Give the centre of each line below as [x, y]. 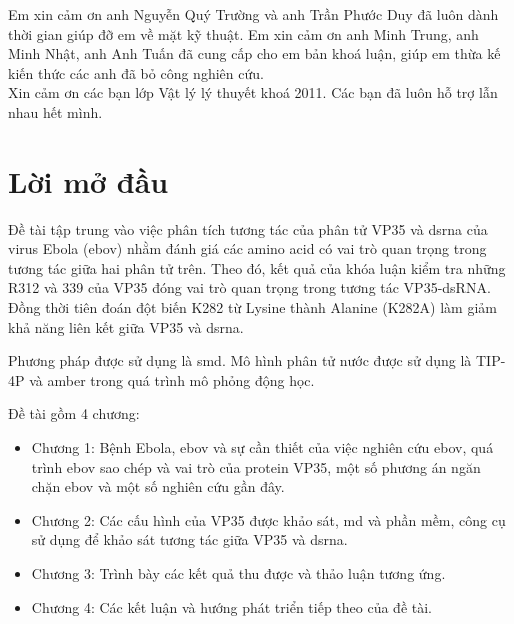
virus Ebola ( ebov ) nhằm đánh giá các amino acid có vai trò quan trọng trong [247, 248]
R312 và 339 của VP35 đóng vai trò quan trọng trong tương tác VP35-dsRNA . [249, 287]
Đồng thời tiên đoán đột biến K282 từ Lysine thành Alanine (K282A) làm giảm [252, 307]
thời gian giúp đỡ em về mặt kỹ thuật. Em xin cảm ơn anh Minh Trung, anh [243, 33]
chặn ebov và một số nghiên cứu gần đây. [158, 486]
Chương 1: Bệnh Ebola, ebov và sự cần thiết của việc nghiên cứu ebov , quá [262, 447]
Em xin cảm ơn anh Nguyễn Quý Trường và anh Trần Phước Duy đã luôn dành [253, 14]
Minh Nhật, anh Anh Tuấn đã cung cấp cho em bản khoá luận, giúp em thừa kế [254, 53]
